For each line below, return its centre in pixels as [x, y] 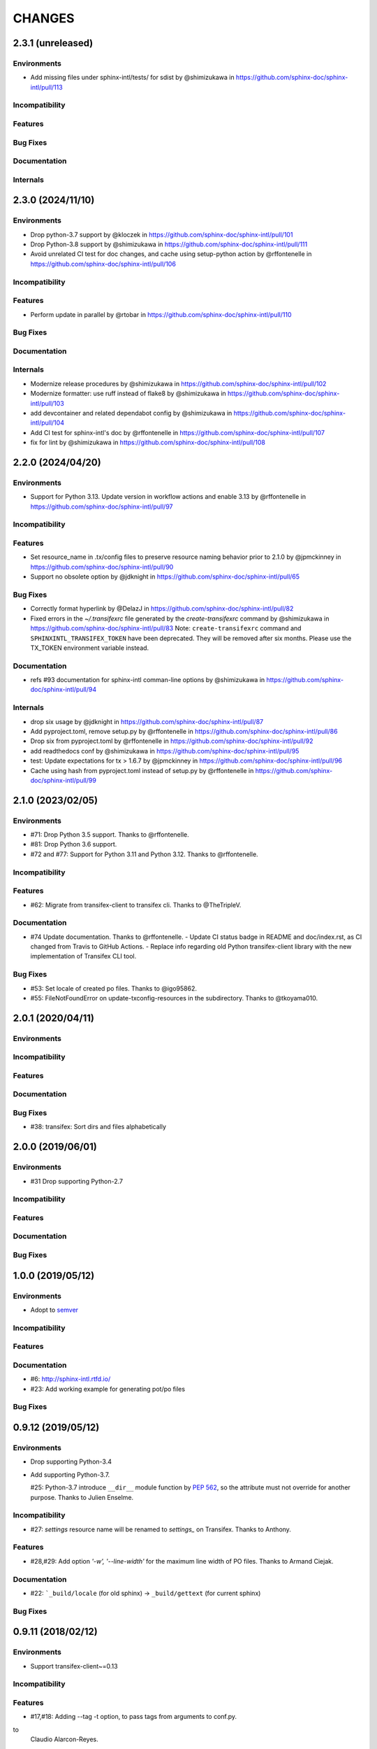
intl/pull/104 [47, 423]
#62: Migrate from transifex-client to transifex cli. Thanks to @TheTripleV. [136, 905]
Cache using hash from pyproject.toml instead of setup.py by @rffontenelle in [142, 770]
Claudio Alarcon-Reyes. [64, 1739]
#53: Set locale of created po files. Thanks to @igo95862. [113, 988]
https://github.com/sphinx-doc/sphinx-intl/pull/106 [103, 264]
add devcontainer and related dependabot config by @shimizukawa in [131, 413]
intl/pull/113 [46, 87]
